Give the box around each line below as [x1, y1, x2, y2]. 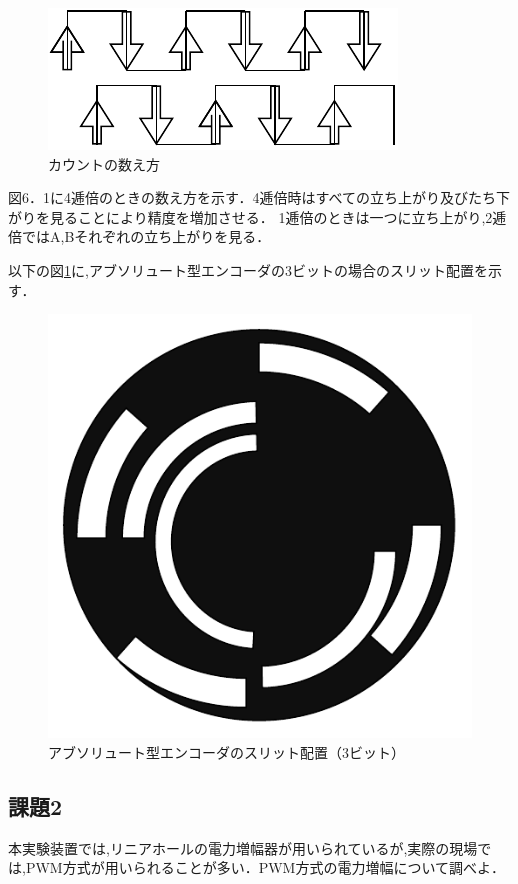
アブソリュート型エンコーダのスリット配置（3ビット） [48, 741, 405, 762]
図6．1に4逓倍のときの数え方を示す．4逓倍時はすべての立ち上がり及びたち [8, 187, 496, 208]
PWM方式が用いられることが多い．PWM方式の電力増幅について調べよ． [25, 857, 505, 878]
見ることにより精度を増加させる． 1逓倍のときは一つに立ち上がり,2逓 [49, 206, 507, 227]
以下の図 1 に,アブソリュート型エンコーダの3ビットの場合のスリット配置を [8, 259, 488, 280]
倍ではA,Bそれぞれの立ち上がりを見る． [8, 226, 271, 247]
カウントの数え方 [48, 153, 160, 174]
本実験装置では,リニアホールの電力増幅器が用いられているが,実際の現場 [8, 837, 478, 858]
